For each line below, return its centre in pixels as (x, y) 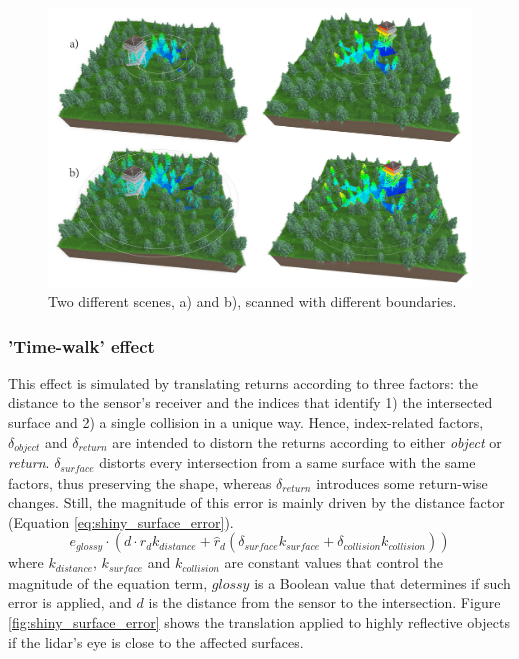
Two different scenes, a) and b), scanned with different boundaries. (252, 301)
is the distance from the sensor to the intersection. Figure (324, 602)
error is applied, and (70, 602)
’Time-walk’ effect (81, 345)
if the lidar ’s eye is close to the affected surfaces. (156, 641)
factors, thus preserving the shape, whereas (140, 482)
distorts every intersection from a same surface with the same (287, 462)
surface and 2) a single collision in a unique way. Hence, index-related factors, (246, 422)
